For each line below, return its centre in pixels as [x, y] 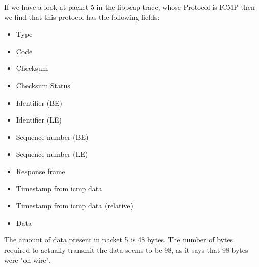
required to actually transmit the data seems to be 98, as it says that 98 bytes [126, 249]
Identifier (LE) [39, 120]
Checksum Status [43, 85]
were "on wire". [28, 260]
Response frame [41, 171]
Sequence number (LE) [52, 154]
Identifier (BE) [39, 102]
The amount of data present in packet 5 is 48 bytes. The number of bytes [119, 240]
